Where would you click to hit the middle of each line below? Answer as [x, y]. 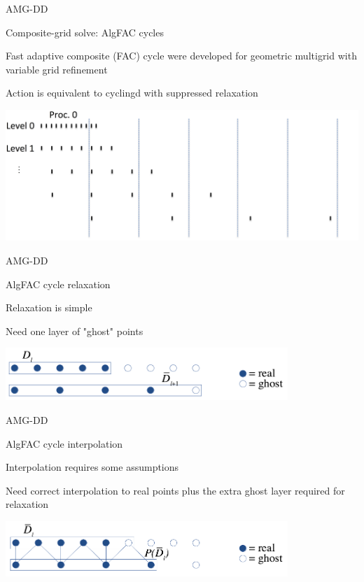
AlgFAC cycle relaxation [58, 284]
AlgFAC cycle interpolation [64, 443]
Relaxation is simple [49, 307]
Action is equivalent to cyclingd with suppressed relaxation [132, 93]
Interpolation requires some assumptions [92, 467]
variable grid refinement [57, 69]
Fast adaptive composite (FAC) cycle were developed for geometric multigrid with [181, 56]
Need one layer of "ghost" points [75, 331]
